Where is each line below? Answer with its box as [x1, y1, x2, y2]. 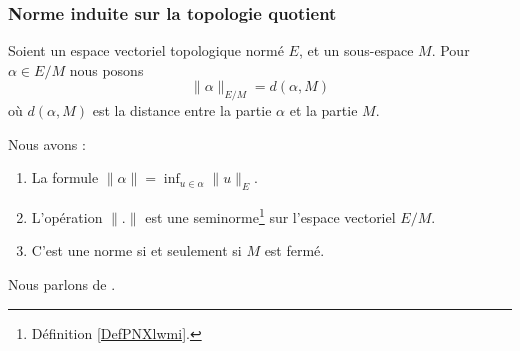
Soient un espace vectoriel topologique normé [8, 40, 284, 61]
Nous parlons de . [8, 274, 116, 295]
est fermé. [264, 240, 325, 261]
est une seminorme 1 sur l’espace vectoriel [145, 204, 396, 227]
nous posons [69, 59, 144, 80]
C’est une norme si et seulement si [31, 240, 242, 261]
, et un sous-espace [298, 40, 414, 61]
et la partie [289, 100, 358, 121]
